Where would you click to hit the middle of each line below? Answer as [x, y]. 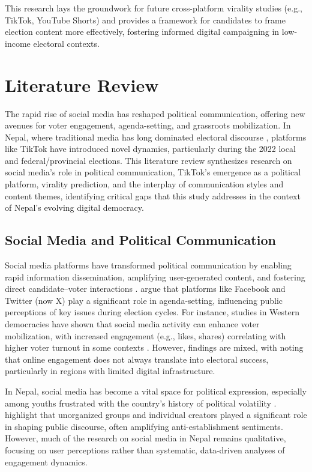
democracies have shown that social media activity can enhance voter [132, 324]
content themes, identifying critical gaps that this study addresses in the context [153, 195]
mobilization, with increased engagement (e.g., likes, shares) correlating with [145, 335]
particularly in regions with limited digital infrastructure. [110, 371]
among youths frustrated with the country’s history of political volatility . [141, 403]
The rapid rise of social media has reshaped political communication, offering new [155, 113]
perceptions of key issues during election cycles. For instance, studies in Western [152, 312]
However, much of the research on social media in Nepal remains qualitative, [145, 438]
